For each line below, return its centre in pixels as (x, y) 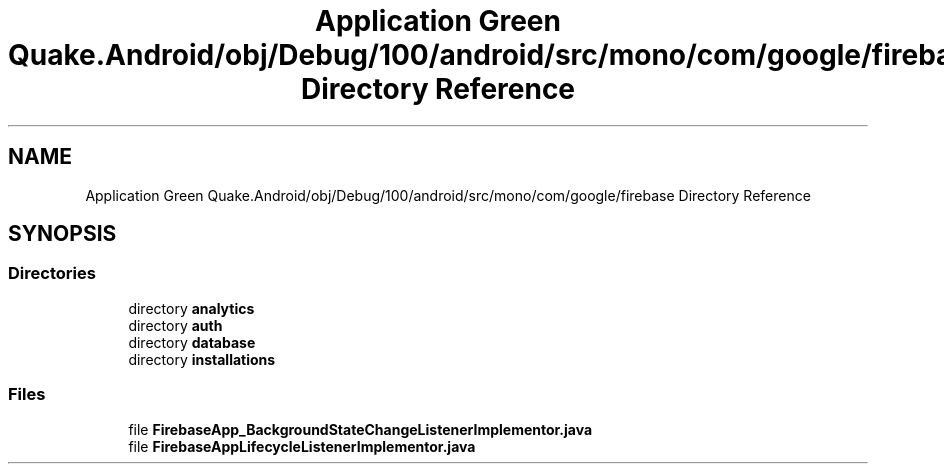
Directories (52, 273)
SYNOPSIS (62, 234)
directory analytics (191, 308)
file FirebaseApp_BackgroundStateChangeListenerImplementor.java (360, 429)
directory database (192, 342)
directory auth (175, 325)
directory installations (202, 359)
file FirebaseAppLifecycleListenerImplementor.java (302, 446)
